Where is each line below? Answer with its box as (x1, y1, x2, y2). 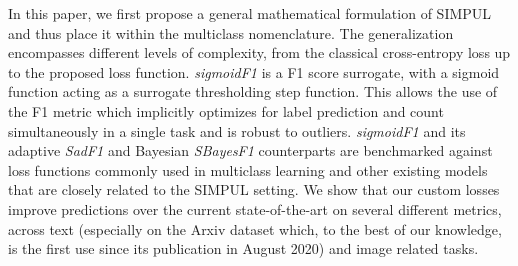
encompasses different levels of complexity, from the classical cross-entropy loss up (8, 42, 511, 63)
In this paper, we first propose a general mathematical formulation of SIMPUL (8, 3, 492, 23)
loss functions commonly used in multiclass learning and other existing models (8, 159, 488, 180)
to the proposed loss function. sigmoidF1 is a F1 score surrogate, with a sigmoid (8, 61, 500, 82)
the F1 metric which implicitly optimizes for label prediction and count (8, 100, 444, 121)
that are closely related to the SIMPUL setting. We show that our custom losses (8, 179, 500, 200)
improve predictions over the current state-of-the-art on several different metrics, (8, 198, 502, 219)
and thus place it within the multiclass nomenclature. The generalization (8, 22, 454, 43)
